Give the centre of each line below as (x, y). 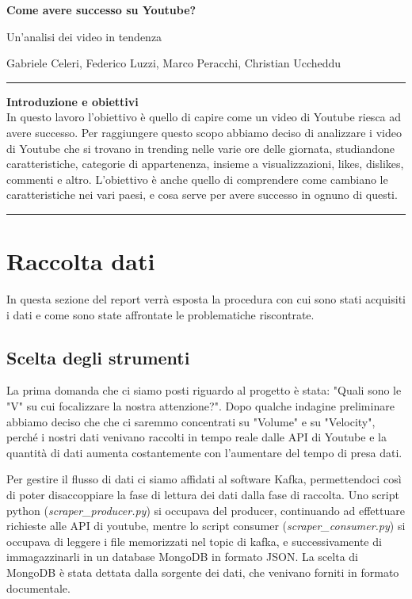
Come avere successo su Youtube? (101, 10)
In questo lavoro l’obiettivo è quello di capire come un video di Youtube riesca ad (204, 117)
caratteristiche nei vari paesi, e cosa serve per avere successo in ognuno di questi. (202, 195)
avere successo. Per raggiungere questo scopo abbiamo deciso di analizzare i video (204, 132)
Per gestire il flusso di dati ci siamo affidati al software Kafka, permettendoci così (204, 479)
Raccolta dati (81, 261)
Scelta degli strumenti (98, 357)
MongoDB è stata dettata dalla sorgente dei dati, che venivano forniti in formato (203, 572)
